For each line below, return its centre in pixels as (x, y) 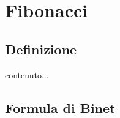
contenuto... (27, 74)
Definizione (41, 49)
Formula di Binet (60, 107)
